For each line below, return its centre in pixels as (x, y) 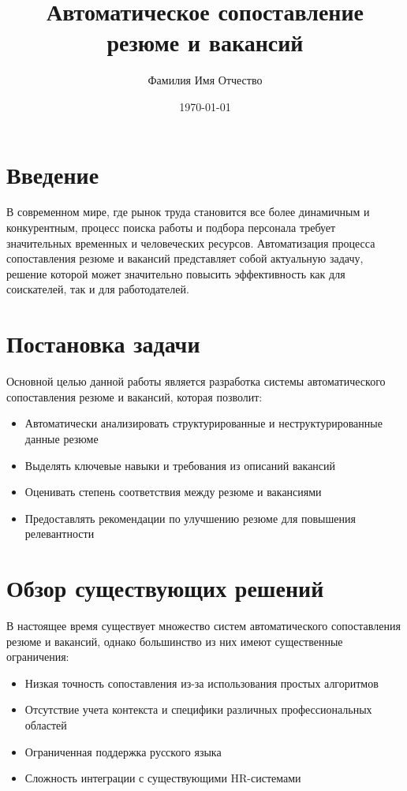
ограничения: (38, 657)
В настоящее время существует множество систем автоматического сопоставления (203, 625)
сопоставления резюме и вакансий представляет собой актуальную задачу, (185, 258)
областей (46, 724)
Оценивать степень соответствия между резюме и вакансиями (173, 492)
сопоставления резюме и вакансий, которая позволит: (134, 396)
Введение (53, 174)
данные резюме (62, 438)
